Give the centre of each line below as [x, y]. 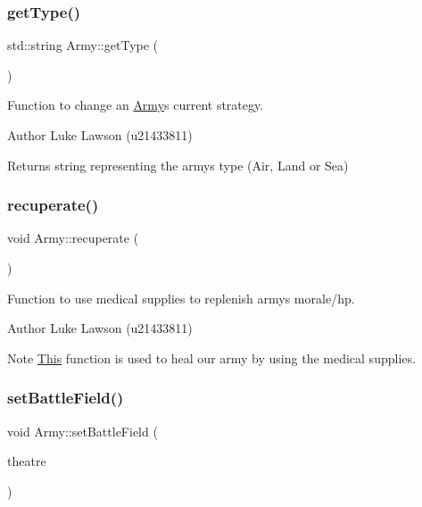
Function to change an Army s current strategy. [136, 105]
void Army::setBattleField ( [83, 431]
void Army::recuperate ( [73, 238]
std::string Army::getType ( [83, 45]
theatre [27, 461]
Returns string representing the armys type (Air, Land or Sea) [178, 165]
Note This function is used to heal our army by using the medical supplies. [211, 357]
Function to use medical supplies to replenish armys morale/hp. [181, 298]
